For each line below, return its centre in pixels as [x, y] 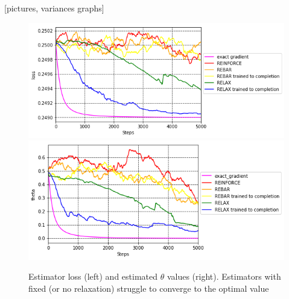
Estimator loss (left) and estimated [93, 276]
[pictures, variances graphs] [54, 8]
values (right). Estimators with [224, 276]
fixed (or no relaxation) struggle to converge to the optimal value [149, 288]
